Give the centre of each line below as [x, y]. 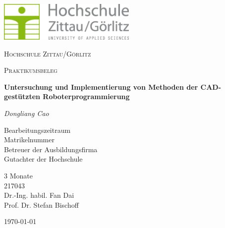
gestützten [22, 96]
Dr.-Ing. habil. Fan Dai [39, 195]
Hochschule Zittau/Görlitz [48, 53]
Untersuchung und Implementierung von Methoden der [101, 86]
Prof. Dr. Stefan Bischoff [41, 204]
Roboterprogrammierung [86, 96]
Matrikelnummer [29, 140]
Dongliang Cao [27, 113]
